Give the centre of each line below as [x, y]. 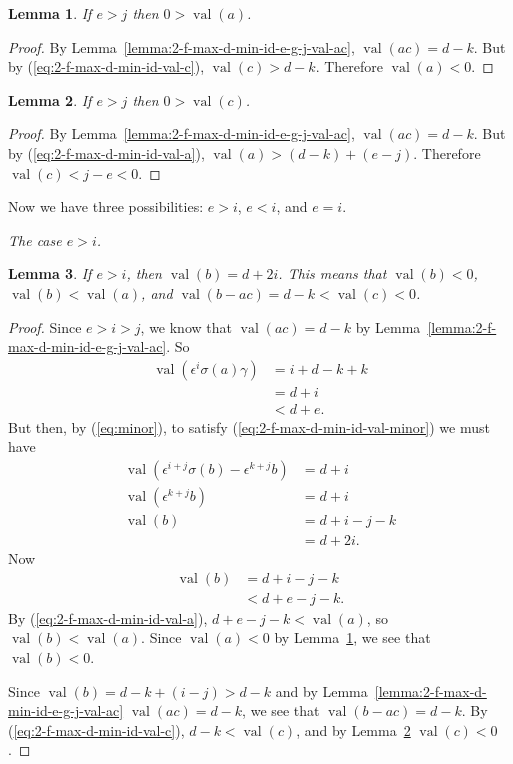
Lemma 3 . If [50, 273]
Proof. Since [45, 326]
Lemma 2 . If [50, 99]
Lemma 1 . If [50, 13]
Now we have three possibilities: [106, 206]
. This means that [332, 273]
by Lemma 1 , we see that [352, 637]
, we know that [186, 326]
